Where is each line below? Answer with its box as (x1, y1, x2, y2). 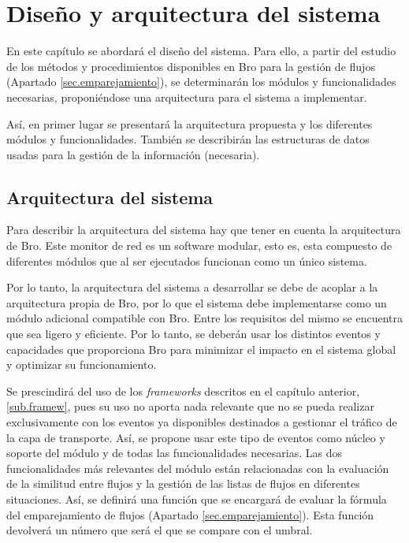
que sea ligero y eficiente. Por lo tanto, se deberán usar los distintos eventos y (6, 325, 381, 342)
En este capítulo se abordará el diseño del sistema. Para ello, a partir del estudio (6, 43, 396, 59)
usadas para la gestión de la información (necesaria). (6, 146, 260, 162)
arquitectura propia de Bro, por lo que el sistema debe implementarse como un (6, 294, 387, 311)
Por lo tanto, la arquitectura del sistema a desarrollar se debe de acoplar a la (6, 279, 378, 296)
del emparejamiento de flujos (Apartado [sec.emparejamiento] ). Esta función (6, 506, 374, 523)
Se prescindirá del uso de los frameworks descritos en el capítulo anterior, (6, 382, 360, 399)
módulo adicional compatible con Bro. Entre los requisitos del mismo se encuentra (6, 310, 403, 326)
